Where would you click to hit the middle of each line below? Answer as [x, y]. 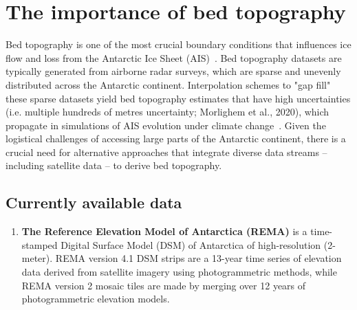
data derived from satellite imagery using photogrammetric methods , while [179, 272]
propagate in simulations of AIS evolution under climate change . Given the [166, 125]
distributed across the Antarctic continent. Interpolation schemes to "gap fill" [168, 84]
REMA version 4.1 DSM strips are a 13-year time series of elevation [198, 258]
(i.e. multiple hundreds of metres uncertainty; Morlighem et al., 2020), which [167, 112]
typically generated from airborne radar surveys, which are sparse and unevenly [173, 71]
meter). [37, 258]
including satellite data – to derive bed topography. [114, 165]
